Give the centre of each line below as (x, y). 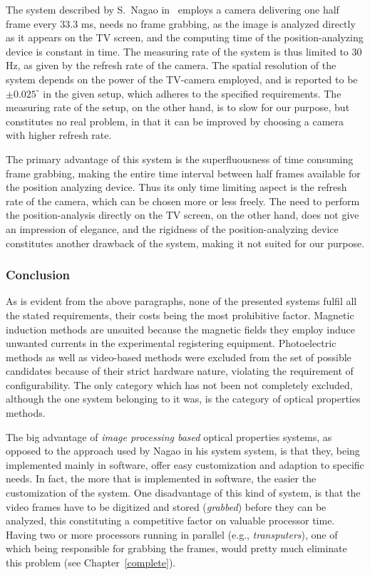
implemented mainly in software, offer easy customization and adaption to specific (185, 464)
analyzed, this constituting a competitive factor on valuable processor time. (170, 520)
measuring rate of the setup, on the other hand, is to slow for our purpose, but (178, 107)
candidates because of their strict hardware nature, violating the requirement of (180, 371)
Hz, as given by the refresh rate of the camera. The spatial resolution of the (171, 65)
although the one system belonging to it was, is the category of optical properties (183, 399)
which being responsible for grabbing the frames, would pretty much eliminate (176, 548)
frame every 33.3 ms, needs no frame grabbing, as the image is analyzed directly (181, 23)
